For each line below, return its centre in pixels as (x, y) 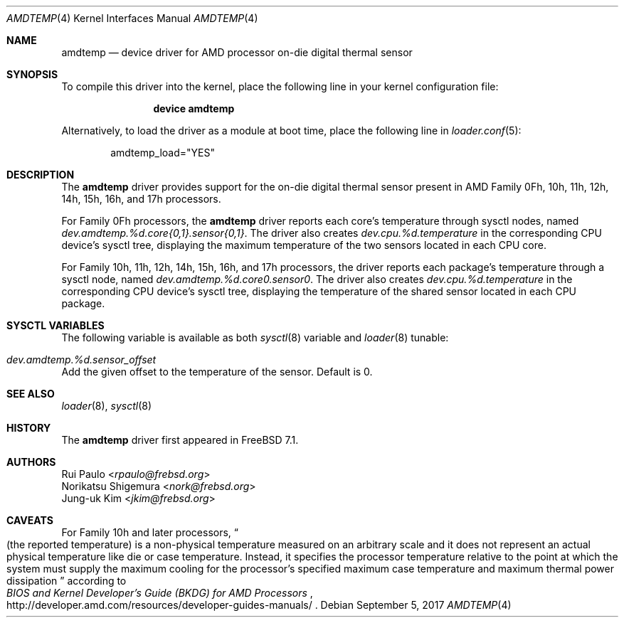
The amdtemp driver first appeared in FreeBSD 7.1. (180, 440)
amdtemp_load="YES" (163, 153)
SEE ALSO (31, 394)
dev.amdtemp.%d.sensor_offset (81, 360)
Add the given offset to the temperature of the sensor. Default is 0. (217, 372)
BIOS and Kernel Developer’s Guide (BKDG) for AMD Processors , (160, 593)
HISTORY (29, 428)
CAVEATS (30, 520)
